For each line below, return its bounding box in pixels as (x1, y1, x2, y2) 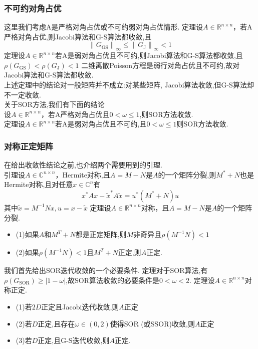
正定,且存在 (38, 318, 75, 328)
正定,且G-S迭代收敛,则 (38, 335, 110, 345)
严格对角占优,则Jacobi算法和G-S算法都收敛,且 (4, 31, 152, 41)
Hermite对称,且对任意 (4, 179, 73, 189)
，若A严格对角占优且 (41, 108, 110, 119)
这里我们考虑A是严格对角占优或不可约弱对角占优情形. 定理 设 (4, 21, 203, 32)
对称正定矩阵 (4, 139, 54, 152)
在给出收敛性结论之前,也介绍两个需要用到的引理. (4, 159, 162, 170)
